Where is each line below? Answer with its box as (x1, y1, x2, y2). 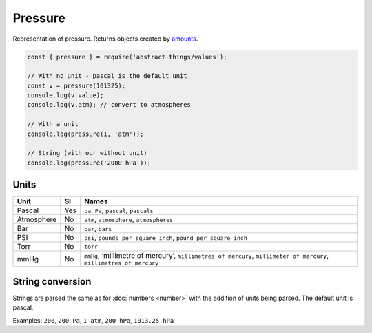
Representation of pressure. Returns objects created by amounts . (12, 34, 198, 43)
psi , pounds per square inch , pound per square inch (83, 233, 248, 243)
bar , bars (83, 224, 112, 234)
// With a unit (27, 121, 79, 128)
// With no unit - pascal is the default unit (27, 72, 187, 80)
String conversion (12, 276, 92, 287)
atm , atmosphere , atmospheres (83, 214, 174, 224)
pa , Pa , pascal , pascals (83, 205, 154, 215)
